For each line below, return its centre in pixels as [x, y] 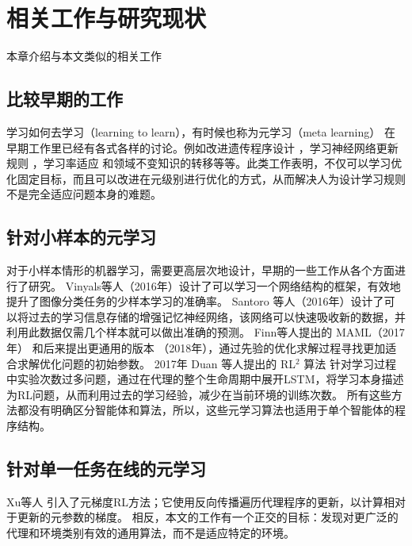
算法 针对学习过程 [350, 363]
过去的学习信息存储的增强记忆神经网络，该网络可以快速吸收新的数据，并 [217, 316]
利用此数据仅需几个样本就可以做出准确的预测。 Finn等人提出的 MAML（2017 [206, 332]
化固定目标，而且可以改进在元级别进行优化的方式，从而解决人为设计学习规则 [206, 178]
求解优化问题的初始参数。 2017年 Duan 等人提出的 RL [156, 363]
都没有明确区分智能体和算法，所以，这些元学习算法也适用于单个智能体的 [206, 410]
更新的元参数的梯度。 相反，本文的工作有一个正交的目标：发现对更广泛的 [208, 517]
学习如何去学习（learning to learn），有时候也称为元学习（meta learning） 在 [201, 131]
